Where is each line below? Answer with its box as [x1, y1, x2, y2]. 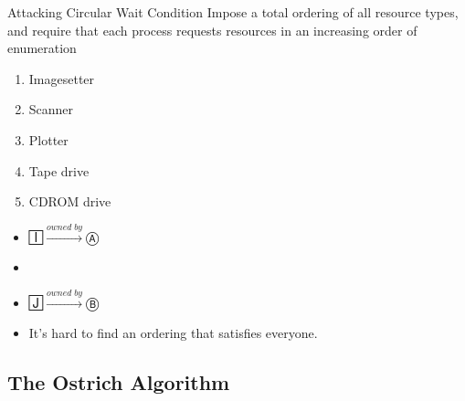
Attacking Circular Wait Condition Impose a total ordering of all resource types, [7, 3, 459, 21]
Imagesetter [28, 69, 95, 88]
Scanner [28, 100, 74, 119]
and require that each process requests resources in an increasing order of [7, 20, 417, 39]
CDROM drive [28, 192, 111, 211]
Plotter [28, 130, 69, 149]
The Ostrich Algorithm [7, 368, 230, 396]
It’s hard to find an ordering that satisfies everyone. [28, 323, 318, 343]
